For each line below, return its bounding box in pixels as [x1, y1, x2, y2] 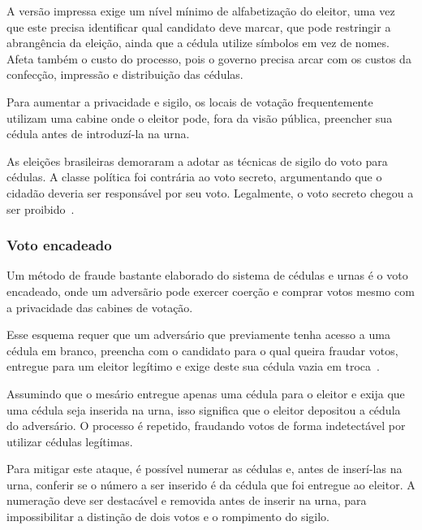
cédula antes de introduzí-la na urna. [6, 125, 190, 142]
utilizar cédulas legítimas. [6, 432, 133, 450]
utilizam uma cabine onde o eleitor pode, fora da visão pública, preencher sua [6, 109, 393, 126]
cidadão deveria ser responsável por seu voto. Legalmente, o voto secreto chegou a [6, 184, 414, 201]
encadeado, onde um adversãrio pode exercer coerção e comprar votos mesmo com [6, 282, 415, 299]
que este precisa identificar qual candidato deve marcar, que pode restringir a [6, 18, 391, 35]
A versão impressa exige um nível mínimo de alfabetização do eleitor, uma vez [6, 2, 395, 19]
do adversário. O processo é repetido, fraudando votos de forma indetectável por [6, 417, 406, 434]
